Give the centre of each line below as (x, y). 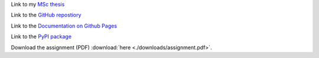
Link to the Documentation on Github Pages (64, 26)
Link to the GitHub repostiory (46, 15)
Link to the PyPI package (41, 37)
